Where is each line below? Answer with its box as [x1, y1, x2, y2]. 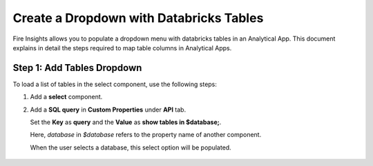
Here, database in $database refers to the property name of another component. [30, 131, 262, 139]
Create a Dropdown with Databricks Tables [12, 10, 264, 25]
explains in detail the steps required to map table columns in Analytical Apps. [12, 43, 232, 52]
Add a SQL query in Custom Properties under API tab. [30, 105, 186, 114]
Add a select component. [30, 93, 103, 101]
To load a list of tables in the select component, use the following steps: [12, 80, 218, 88]
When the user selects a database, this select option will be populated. [30, 143, 231, 152]
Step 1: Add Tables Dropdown [12, 62, 142, 74]
